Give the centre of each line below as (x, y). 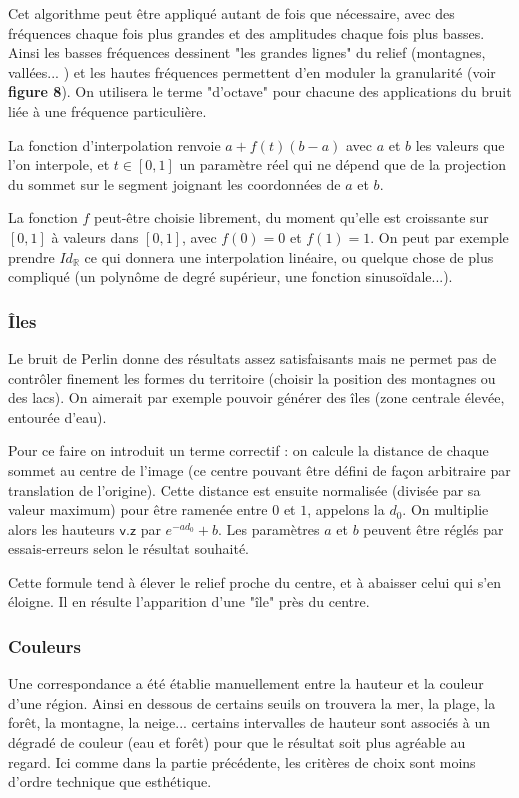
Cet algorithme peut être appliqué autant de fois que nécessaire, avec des (231, 13)
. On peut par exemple (439, 236)
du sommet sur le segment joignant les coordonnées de (174, 183)
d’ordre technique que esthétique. (110, 781)
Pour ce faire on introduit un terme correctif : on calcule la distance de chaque (248, 450)
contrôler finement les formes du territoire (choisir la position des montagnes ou (252, 377)
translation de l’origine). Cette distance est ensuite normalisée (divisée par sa (244, 489)
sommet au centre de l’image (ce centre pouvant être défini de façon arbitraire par (259, 469)
